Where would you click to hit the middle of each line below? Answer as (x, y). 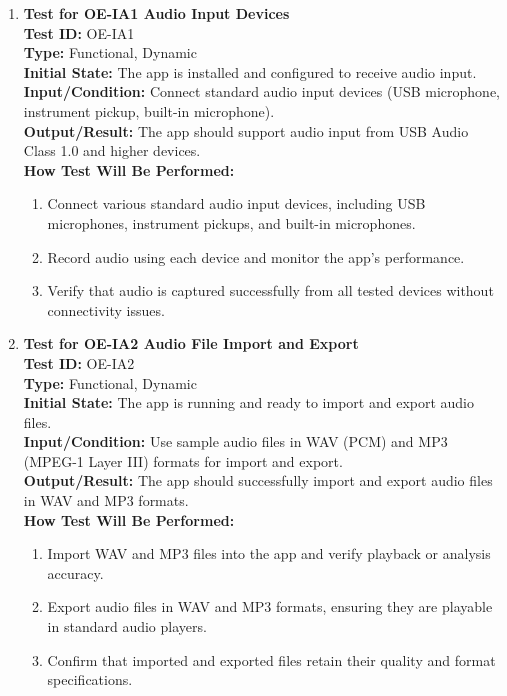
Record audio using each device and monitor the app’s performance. (256, 256)
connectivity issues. (106, 309)
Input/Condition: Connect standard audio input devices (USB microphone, (262, 91)
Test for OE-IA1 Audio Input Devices (156, 13)
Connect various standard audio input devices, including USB (236, 203)
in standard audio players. (127, 626)
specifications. (90, 679)
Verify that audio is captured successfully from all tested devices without (270, 290)
